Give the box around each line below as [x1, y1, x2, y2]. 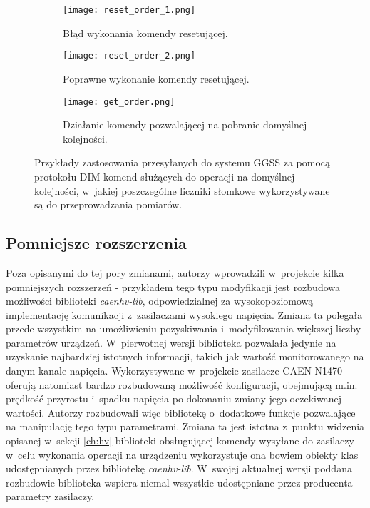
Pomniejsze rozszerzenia [6, 232, 187, 254]
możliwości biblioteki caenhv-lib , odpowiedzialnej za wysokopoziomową [6, 293, 314, 308]
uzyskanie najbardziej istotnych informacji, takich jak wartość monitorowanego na [6, 349, 364, 364]
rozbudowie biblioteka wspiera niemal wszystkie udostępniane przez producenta [6, 474, 353, 489]
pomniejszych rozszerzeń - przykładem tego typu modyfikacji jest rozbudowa [6, 279, 341, 294]
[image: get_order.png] [63, 96, 175, 107]
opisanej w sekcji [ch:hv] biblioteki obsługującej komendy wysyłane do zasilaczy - [6, 433, 361, 448]
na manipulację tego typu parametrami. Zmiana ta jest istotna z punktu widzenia [6, 419, 365, 434]
